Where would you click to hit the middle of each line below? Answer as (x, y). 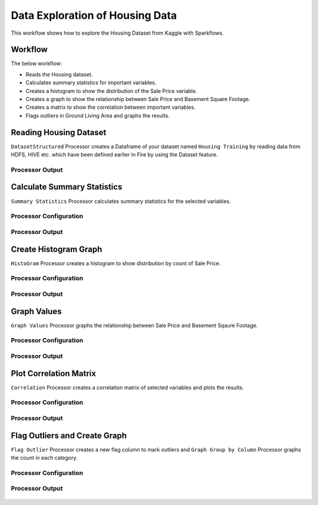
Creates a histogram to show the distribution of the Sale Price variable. (111, 91)
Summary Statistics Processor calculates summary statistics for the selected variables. (121, 201)
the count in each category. (44, 458)
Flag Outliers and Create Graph (69, 435)
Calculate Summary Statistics (67, 187)
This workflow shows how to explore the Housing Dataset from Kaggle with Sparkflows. (117, 33)
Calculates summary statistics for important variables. (91, 83)
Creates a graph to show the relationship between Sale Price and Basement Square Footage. (138, 99)
